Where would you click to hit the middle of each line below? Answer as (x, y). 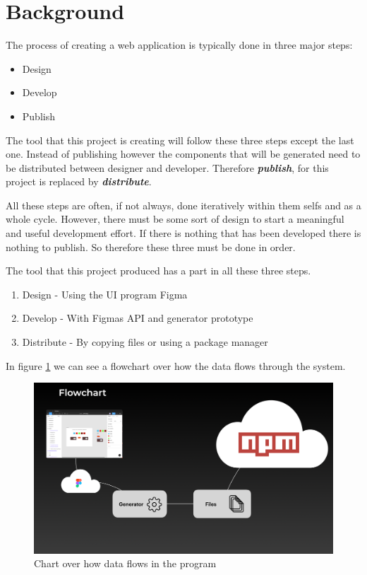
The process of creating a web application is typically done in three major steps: (179, 45)
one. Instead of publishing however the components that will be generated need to (183, 154)
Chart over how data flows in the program (125, 563)
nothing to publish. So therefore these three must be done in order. (151, 246)
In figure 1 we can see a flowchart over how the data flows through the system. (176, 365)
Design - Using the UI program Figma (105, 294)
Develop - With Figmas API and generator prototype (138, 318)
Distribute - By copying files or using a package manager (145, 342)
